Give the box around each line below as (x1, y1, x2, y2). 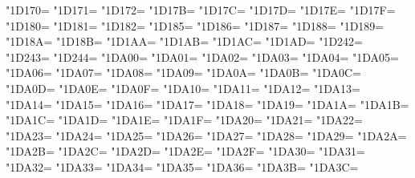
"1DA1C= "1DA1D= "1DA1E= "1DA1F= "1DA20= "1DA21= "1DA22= (6, 111, 363, 128)
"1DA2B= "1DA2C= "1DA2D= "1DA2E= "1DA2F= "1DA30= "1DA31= (6, 143, 365, 160)
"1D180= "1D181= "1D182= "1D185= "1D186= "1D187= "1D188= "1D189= (6, 17, 384, 34)
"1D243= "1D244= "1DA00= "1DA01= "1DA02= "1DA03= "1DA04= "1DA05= (6, 48, 399, 65)
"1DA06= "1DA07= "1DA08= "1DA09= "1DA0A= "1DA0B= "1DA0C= (6, 64, 362, 81)
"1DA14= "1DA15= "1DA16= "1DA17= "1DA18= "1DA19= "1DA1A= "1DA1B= (6, 95, 409, 112)
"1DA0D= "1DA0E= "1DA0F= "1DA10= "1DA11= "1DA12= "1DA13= (6, 79, 360, 96)
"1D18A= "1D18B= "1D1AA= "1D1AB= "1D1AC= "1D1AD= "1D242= (6, 33, 363, 50)
